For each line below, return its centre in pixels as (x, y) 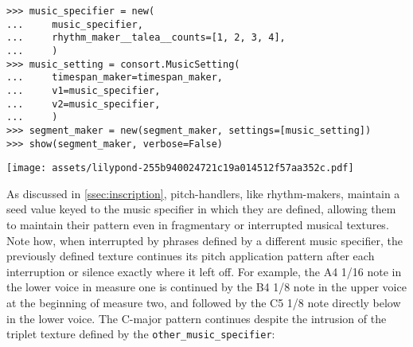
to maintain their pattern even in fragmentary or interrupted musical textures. (198, 225)
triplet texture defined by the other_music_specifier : (141, 334)
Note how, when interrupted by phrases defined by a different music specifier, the (205, 240)
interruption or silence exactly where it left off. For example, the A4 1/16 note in (204, 271)
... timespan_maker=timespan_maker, (115, 78)
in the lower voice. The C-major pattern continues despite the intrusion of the (197, 318)
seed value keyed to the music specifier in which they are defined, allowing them (201, 209)
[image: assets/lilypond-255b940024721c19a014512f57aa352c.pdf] (180, 168)
